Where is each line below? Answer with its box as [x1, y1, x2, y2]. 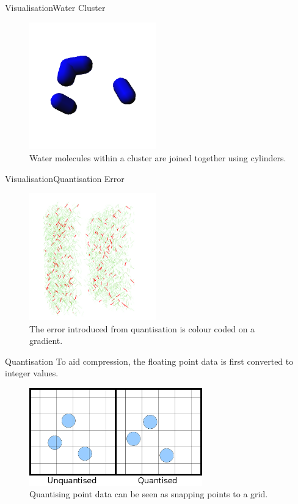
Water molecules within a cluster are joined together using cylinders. [29, 152, 286, 164]
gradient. [29, 334, 63, 347]
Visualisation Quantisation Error [5, 172, 125, 184]
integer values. [5, 367, 59, 379]
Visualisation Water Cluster [5, 1, 106, 13]
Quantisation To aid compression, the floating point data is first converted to [5, 354, 294, 367]
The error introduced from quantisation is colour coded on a [29, 322, 255, 335]
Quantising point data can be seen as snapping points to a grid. [29, 488, 268, 500]
